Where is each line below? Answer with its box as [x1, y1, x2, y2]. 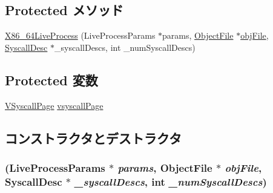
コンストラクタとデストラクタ [5, 128, 182, 147]
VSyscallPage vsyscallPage [5, 99, 104, 111]
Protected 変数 [5, 70, 98, 89]
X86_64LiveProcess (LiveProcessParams [5, 29, 156, 42]
